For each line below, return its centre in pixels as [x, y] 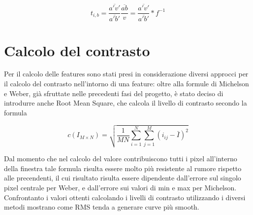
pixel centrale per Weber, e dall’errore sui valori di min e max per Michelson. [120, 188]
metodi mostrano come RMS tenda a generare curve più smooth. [102, 207]
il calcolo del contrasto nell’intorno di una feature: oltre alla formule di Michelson [126, 84]
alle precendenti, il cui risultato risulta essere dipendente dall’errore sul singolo [123, 178]
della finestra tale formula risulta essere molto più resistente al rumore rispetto [123, 168]
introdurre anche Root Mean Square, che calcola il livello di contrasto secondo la [126, 103]
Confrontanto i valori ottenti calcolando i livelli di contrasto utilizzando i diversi [125, 197]
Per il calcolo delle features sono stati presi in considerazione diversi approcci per [126, 74]
